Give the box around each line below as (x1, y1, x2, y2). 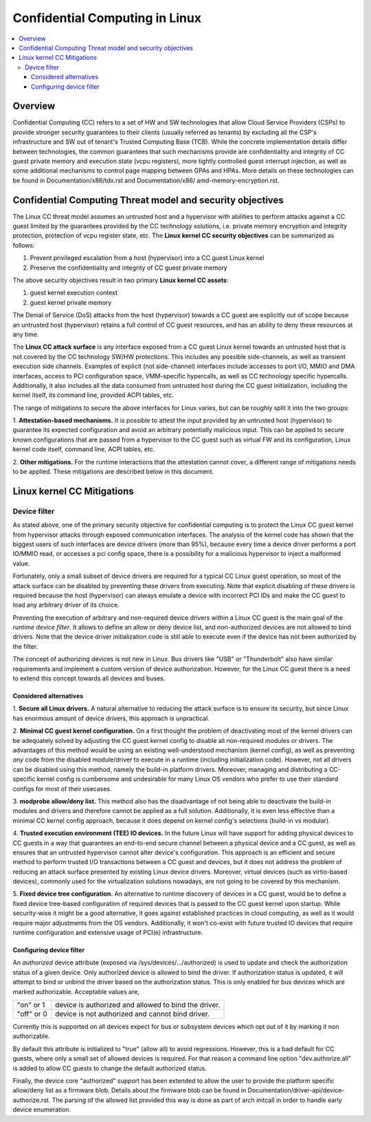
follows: (12, 241, 35, 249)
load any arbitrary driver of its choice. (12, 601, 120, 609)
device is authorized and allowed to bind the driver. (55, 1000, 221, 1009)
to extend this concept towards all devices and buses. (12, 674, 166, 682)
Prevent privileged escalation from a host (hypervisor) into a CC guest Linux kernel (30, 254, 265, 262)
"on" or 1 (16, 1000, 45, 1009)
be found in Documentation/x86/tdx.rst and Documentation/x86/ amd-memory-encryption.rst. (12, 176, 280, 184)
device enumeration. (12, 1105, 71, 1114)
